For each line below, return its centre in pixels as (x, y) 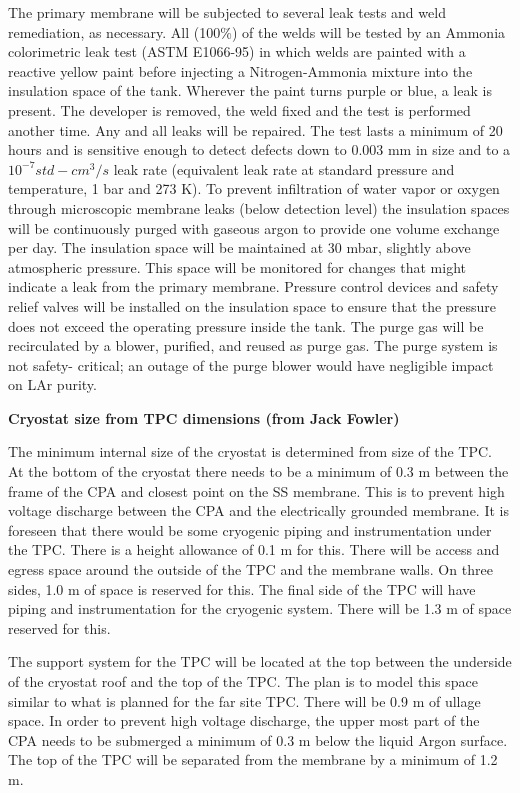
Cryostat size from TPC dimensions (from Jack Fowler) (204, 417)
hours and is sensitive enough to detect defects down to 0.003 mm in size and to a (259, 149)
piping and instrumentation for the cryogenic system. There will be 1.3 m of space (260, 608)
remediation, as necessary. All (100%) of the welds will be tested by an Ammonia (257, 31)
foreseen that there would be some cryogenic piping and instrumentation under (250, 529)
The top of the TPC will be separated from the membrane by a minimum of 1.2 (253, 759)
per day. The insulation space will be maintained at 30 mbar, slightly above (239, 247)
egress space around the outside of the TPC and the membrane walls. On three (250, 569)
